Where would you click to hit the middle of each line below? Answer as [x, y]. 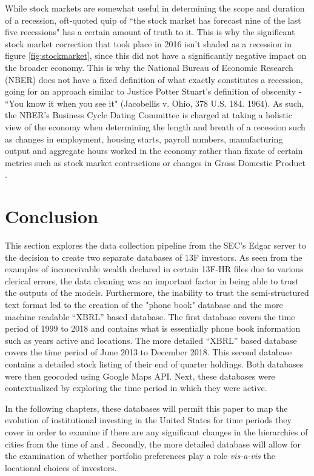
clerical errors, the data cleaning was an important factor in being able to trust [152, 280]
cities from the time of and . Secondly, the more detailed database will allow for [153, 444]
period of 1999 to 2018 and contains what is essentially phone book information [153, 328]
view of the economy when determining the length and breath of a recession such [155, 126]
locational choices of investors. [61, 467]
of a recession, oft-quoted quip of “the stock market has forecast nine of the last [153, 20]
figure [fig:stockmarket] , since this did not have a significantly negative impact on [156, 55]
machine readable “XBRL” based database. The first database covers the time [150, 316]
